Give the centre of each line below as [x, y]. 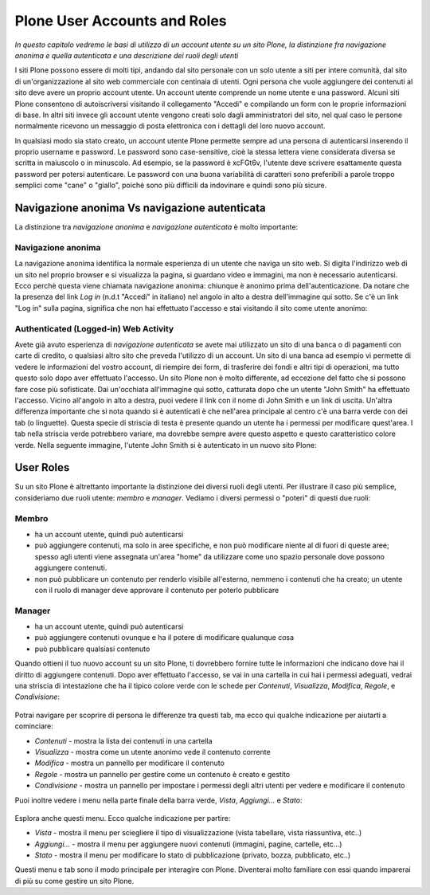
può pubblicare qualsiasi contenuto [92, 649]
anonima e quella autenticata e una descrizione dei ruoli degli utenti [127, 55]
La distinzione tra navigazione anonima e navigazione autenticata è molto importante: [156, 227]
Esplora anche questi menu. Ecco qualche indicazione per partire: [123, 818]
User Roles [42, 467]
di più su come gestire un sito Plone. [74, 881]
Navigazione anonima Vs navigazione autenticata [140, 208]
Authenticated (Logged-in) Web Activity [94, 328]
